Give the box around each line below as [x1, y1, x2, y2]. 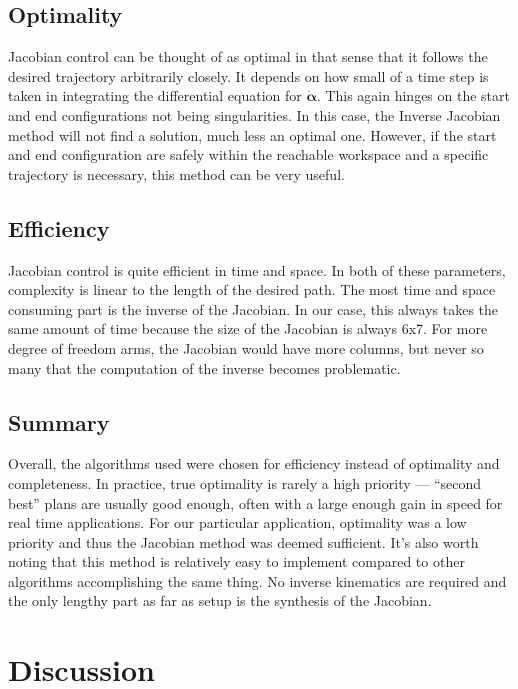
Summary [8, 406, 110, 437]
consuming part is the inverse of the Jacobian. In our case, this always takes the [8, 298, 499, 319]
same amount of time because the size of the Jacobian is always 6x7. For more [8, 318, 488, 339]
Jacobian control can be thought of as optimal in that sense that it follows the [8, 46, 488, 67]
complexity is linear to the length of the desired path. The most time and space [8, 279, 496, 300]
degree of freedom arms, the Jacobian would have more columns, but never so [8, 337, 484, 358]
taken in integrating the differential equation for [8, 85, 302, 106]
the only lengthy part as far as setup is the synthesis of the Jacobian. [8, 590, 432, 611]
